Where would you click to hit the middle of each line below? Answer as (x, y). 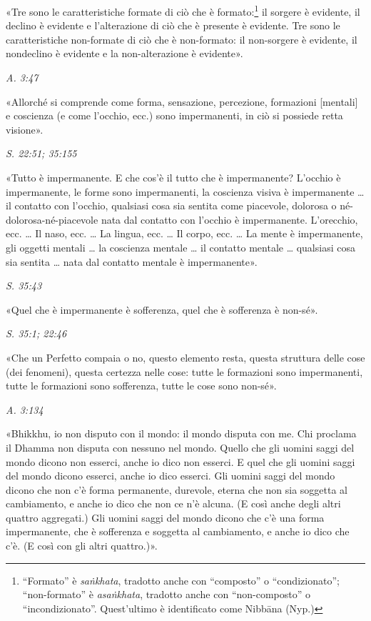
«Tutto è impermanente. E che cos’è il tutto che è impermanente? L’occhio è (173, 177)
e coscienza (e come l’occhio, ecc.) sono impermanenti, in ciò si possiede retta (174, 115)
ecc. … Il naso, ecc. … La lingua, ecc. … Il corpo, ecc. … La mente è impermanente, (184, 233)
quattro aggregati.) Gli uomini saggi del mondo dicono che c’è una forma (165, 517)
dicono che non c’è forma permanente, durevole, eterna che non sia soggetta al (177, 489)
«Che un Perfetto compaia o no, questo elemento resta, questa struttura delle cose (185, 357)
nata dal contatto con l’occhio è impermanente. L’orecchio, (229, 219)
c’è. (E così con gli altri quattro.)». (82, 546)
